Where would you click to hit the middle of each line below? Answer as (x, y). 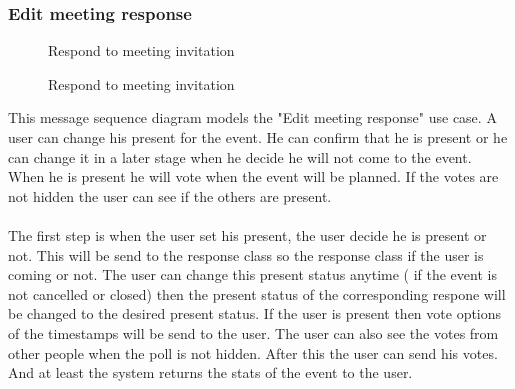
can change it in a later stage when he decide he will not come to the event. (240, 156)
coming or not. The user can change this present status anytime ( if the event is (252, 274)
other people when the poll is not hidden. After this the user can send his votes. (253, 352)
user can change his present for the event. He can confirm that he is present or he (258, 137)
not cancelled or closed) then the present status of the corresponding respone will (257, 293)
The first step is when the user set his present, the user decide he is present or (247, 234)
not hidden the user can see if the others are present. (170, 195)
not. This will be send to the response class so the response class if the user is (246, 254)
